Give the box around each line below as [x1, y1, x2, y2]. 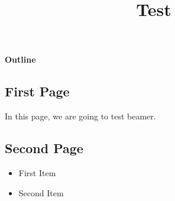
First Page [5, 82, 70, 100]
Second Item [18, 186, 64, 199]
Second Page [5, 139, 83, 157]
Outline [5, 53, 36, 66]
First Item [18, 166, 56, 179]
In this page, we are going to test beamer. [5, 110, 156, 122]
